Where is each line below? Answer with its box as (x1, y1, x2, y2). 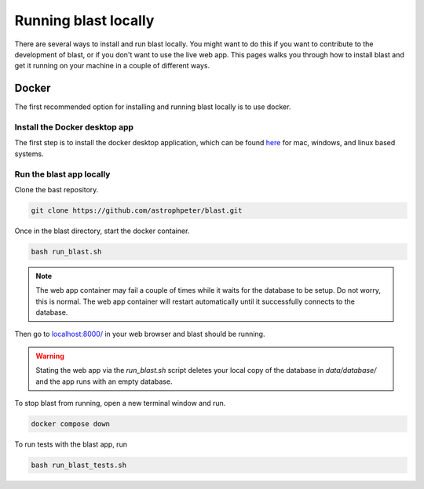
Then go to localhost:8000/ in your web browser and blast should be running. (14, 330, 265, 339)
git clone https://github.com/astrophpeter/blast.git (31, 206, 243, 215)
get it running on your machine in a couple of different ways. (14, 61, 210, 71)
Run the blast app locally (14, 169, 111, 180)
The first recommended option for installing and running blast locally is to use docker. (14, 102, 291, 111)
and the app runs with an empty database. (35, 377, 173, 386)
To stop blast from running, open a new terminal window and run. (14, 398, 226, 407)
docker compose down (31, 419, 110, 428)
